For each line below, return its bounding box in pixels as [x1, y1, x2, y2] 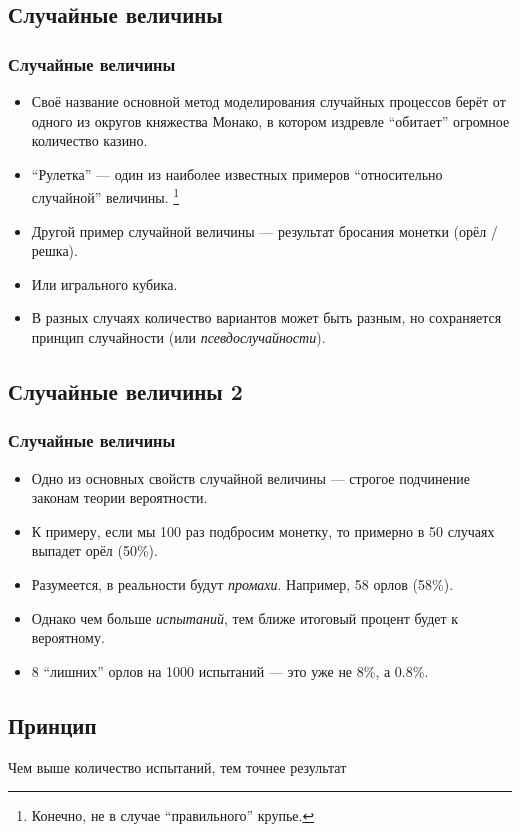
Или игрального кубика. [31, 273, 178, 294]
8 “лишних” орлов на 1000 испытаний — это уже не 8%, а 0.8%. [31, 660, 429, 681]
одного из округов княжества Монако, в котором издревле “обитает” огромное [31, 110, 510, 131]
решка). [31, 240, 78, 261]
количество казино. [31, 130, 148, 151]
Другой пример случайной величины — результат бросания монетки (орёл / [31, 220, 498, 241]
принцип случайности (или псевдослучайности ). [31, 327, 326, 347]
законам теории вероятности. [31, 487, 208, 508]
